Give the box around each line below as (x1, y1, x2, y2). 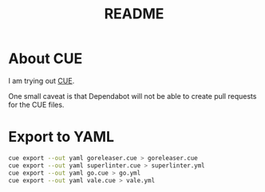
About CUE (8, 49, 83, 68)
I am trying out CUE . (8, 76, 75, 85)
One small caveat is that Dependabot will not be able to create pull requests (8, 91, 257, 100)
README (104, 5, 164, 23)
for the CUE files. (8, 100, 65, 109)
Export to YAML (8, 128, 114, 146)
